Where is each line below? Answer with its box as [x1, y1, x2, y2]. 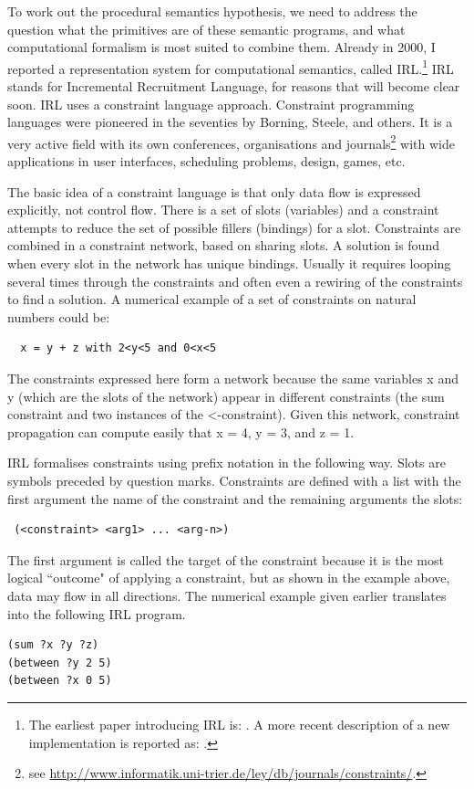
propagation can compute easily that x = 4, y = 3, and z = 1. [7, 422, 355, 441]
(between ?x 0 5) [7, 674, 112, 688]
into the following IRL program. [7, 604, 186, 623]
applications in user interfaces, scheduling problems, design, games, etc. [7, 152, 406, 171]
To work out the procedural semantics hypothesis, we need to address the [7, 2, 417, 20]
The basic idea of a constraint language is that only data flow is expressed [7, 182, 421, 201]
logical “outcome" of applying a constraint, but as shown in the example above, [7, 568, 450, 587]
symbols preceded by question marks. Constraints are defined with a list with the [7, 470, 461, 489]
